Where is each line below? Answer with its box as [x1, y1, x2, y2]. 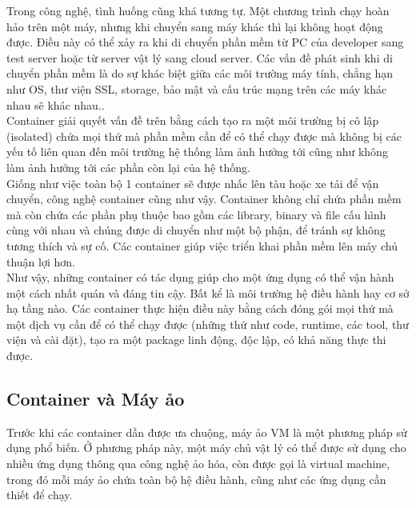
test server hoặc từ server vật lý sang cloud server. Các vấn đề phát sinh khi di [6, 49, 393, 66]
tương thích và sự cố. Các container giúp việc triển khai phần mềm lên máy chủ [6, 237, 398, 254]
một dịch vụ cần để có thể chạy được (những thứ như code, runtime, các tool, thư [6, 315, 409, 332]
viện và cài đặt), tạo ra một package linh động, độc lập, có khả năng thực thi [6, 331, 386, 348]
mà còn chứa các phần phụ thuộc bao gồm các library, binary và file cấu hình [6, 206, 386, 222]
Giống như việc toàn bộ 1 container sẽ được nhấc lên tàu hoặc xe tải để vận [6, 174, 379, 191]
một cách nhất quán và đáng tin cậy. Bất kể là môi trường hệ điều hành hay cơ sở [6, 284, 410, 301]
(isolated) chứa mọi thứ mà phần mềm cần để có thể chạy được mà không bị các [6, 127, 402, 144]
